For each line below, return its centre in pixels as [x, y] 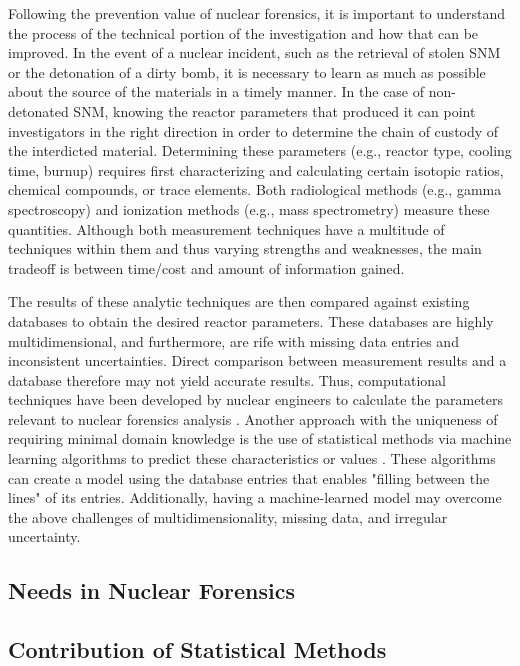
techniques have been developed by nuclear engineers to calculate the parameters [256, 399]
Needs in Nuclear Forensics [151, 590]
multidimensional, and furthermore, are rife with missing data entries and [233, 340]
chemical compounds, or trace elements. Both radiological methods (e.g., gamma [255, 189]
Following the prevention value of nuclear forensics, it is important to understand [256, 13]
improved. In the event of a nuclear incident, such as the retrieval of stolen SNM [254, 52]
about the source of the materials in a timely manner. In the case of [216, 91]
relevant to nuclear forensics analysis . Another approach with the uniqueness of [253, 418]
